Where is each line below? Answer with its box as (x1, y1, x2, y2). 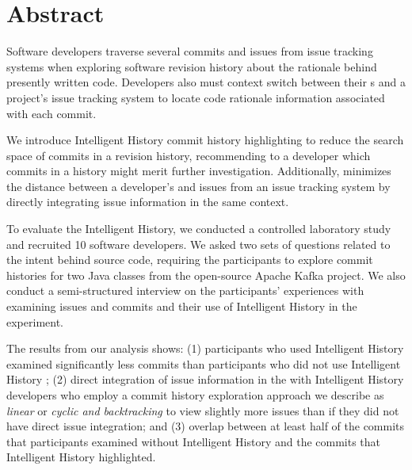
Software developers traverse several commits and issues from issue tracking (6, 43, 373, 59)
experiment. (6, 313, 63, 330)
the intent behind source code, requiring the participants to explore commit (6, 251, 373, 268)
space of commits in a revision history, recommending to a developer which (6, 147, 371, 163)
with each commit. (6, 105, 97, 121)
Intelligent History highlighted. (6, 449, 156, 465)
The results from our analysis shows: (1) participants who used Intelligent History (6, 340, 404, 357)
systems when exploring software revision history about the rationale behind (6, 58, 377, 75)
